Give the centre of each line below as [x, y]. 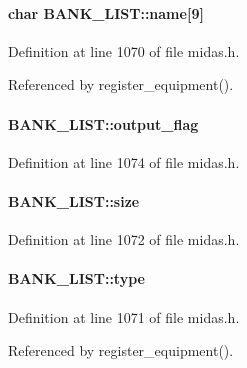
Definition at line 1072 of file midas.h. [124, 239]
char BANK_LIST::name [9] [106, 12]
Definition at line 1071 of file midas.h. [124, 316]
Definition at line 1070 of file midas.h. [124, 50]
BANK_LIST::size [74, 200]
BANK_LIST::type [76, 278]
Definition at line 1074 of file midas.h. [124, 161]
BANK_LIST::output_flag [103, 123]
